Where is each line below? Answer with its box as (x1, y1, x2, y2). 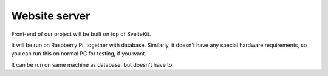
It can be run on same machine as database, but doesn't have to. (11, 61, 174, 68)
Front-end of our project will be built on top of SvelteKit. (11, 30, 151, 38)
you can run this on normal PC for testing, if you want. (11, 50, 147, 57)
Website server (11, 9, 91, 22)
